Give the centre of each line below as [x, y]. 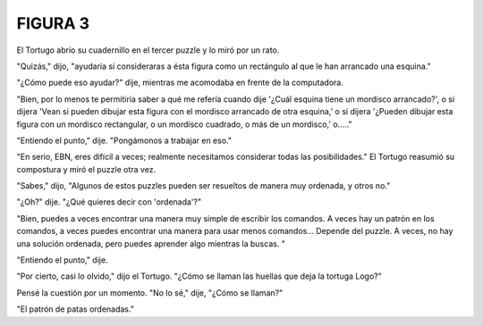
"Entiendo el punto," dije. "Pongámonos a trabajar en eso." [124, 140]
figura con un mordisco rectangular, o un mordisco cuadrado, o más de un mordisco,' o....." [184, 124]
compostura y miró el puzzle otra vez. [86, 169]
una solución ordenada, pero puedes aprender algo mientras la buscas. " [151, 243]
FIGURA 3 [53, 23]
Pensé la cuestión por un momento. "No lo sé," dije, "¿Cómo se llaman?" [150, 293]
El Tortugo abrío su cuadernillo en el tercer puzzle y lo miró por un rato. [148, 50]
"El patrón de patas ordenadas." [75, 309]
